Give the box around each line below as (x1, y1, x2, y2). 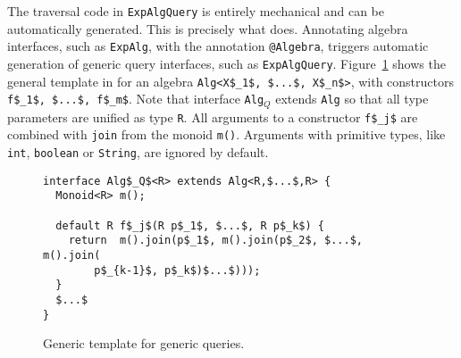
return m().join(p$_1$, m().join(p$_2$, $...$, (68, 234, 363, 247)
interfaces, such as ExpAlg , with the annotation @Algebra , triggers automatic (7, 37, 429, 55)
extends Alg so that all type (275, 89, 429, 108)
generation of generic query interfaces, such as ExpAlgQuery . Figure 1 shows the (7, 54, 446, 72)
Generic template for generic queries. (43, 334, 245, 353)
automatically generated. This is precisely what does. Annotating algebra (7, 19, 408, 37)
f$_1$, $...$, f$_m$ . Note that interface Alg (7, 89, 264, 108)
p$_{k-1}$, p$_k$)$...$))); (94, 263, 261, 277)
